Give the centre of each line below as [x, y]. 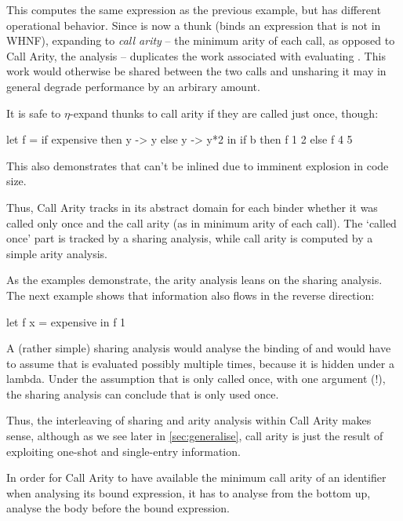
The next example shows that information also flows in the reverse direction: [191, 295]
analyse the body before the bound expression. [118, 508]
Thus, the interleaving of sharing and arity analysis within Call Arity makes [189, 420]
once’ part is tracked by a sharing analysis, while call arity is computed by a [190, 238]
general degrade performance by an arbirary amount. [133, 86]
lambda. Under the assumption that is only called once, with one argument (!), [196, 379]
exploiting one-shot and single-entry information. [123, 451]
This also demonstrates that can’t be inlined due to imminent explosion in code [198, 165]
